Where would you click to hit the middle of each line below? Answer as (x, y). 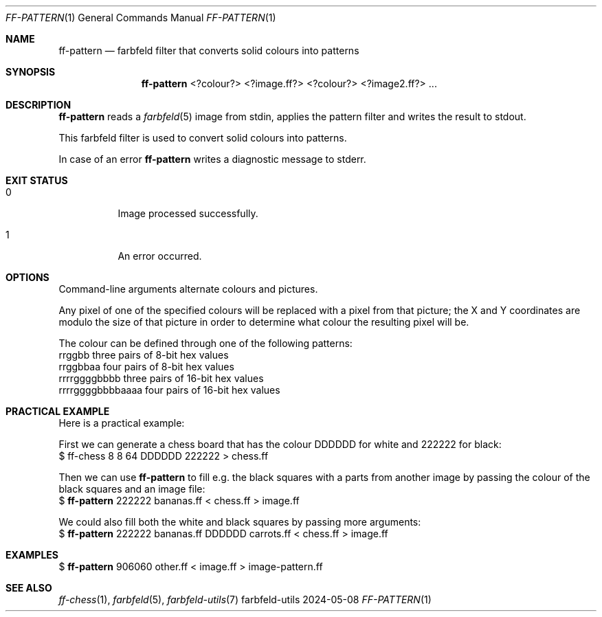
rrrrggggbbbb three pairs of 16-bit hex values (161, 378)
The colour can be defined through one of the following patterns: (205, 343)
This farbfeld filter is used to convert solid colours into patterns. (203, 138)
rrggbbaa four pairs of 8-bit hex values (146, 367)
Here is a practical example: (122, 423)
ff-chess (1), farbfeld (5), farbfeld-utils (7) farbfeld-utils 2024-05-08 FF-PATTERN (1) (245, 599)
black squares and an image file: (132, 489)
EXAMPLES (32, 555)
